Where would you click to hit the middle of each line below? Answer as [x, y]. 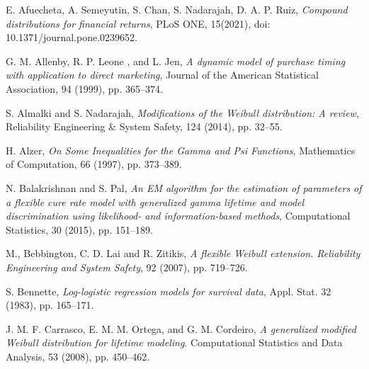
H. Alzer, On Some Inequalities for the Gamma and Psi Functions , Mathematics [181, 150]
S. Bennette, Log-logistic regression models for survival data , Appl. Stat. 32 [169, 291]
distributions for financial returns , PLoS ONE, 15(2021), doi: [138, 23]
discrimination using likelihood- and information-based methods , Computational [178, 216]
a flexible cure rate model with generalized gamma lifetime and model [155, 201]
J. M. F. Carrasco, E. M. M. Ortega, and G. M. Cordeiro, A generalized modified [181, 328]
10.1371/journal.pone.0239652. [72, 37]
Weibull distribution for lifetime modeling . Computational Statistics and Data [174, 342]
